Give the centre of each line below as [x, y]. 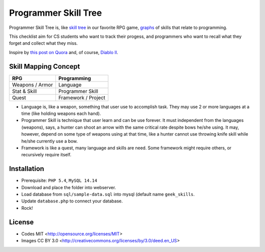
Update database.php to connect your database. [72, 201]
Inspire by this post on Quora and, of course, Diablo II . [64, 52]
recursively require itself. [46, 155]
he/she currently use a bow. [50, 141]
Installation [26, 169]
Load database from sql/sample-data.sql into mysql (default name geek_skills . [108, 195]
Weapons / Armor [33, 84]
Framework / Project [82, 97]
